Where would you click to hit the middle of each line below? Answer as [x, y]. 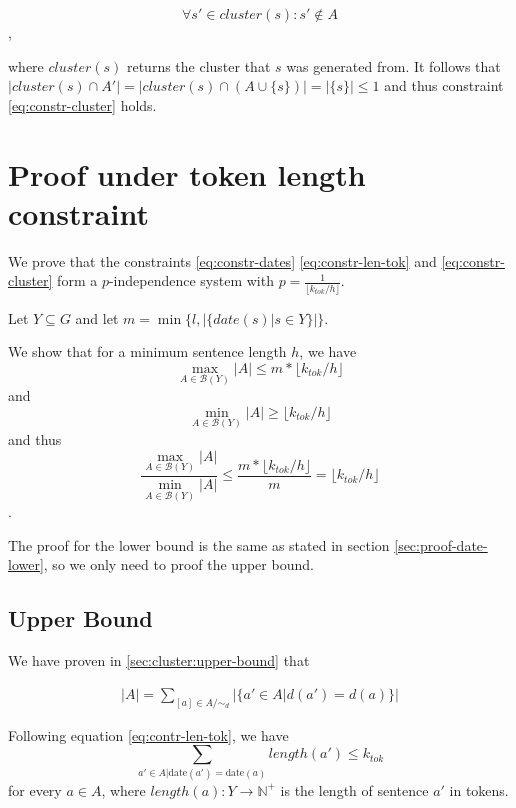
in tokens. [479, 789]
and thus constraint [444, 85]
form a [77, 280]
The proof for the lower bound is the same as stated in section [199, 544]
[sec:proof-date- [441, 544]
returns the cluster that [198, 65]
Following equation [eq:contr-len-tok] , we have [148, 734]
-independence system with [191, 280]
